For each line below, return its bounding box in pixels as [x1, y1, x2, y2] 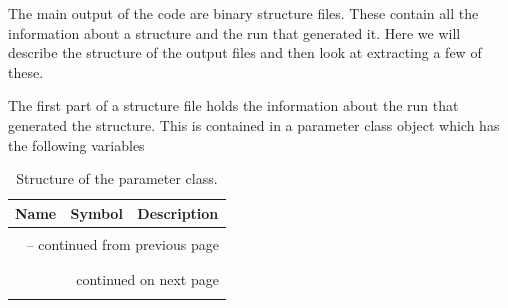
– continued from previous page [26, 233, 219, 254]
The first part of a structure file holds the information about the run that [8, 95, 459, 116]
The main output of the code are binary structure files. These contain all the [8, 3, 479, 23]
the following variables [8, 134, 145, 155]
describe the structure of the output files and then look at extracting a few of [8, 42, 482, 63]
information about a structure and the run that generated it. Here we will [8, 22, 461, 43]
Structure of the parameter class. [16, 168, 218, 189]
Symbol [70, 202, 123, 223]
